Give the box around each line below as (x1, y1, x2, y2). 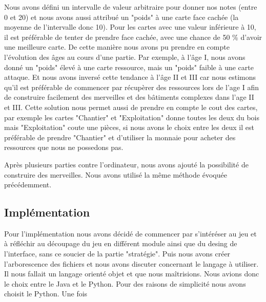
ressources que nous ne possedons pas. (4, 142, 124, 153)
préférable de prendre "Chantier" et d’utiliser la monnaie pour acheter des (4, 132, 236, 142)
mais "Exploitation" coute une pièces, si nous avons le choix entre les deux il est (4, 122, 254, 133)
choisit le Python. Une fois (4, 288, 88, 299)
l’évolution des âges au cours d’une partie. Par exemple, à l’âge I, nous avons (4, 51, 245, 62)
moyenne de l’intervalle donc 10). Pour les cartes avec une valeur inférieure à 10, (4, 21, 256, 32)
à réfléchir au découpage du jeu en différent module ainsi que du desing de (4, 238, 237, 249)
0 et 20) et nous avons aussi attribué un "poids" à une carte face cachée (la (4, 11, 239, 22)
